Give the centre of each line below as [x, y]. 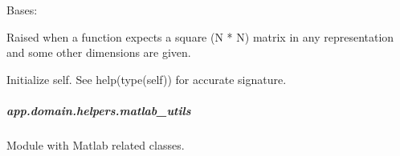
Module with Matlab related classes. [96, 144]
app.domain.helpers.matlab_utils [99, 110]
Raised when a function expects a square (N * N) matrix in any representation [200, 36]
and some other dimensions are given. [99, 52]
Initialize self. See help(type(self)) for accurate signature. [147, 79]
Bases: [22, 10]
